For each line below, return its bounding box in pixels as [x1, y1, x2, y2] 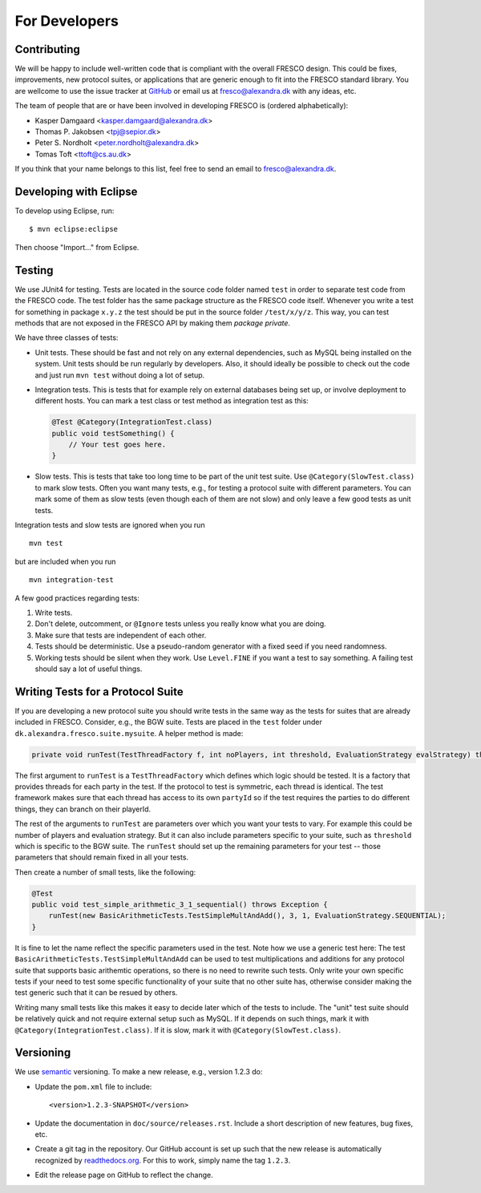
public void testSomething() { [51, 429, 176, 438]
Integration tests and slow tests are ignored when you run [14, 520, 205, 529]
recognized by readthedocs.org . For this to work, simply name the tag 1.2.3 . [34, 1155, 291, 1165]
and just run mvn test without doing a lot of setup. [34, 370, 205, 380]
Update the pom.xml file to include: [34, 1082, 152, 1091]
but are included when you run [14, 556, 116, 566]
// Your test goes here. [68, 440, 167, 449]
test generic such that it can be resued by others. [14, 988, 178, 997]
